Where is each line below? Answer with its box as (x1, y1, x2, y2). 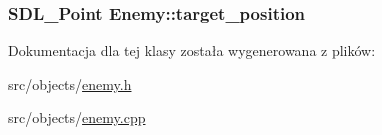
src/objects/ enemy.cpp (8, 107, 146, 128)
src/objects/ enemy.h (8, 73, 132, 94)
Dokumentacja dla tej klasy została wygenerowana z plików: (8, 40, 376, 61)
